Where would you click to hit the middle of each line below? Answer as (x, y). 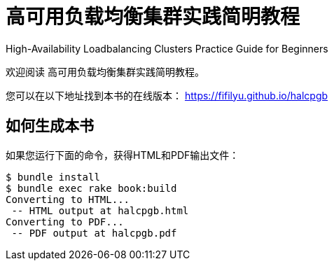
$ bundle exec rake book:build (91, 188)
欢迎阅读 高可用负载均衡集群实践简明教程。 (105, 71)
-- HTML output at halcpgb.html (100, 210)
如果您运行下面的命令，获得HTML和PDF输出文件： (123, 155)
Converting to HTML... (68, 199)
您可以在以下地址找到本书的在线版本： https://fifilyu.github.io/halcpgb (167, 95)
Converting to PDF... (65, 222)
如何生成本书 (50, 126)
